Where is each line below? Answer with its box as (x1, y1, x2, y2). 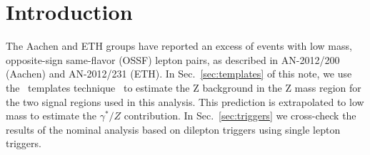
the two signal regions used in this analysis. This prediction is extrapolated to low (6, 94, 364, 109)
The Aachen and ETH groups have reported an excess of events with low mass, (6, 38, 352, 53)
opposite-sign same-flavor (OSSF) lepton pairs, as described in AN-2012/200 (6, 52, 340, 67)
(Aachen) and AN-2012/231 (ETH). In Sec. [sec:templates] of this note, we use (6, 66, 352, 81)
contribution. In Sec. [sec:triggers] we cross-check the (124, 108, 356, 123)
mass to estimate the (6, 108, 96, 123)
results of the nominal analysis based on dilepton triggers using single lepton (6, 122, 341, 137)
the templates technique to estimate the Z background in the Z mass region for (6, 80, 361, 95)
